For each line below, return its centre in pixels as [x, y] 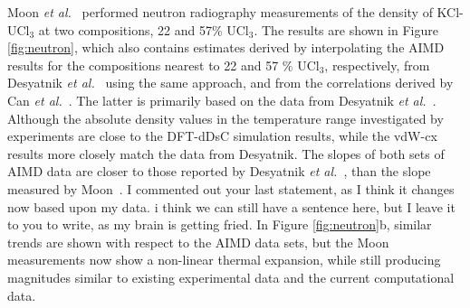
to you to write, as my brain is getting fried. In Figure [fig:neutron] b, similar [220, 224]
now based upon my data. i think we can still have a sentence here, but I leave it [231, 206]
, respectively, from [377, 65]
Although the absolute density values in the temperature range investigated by [225, 118]
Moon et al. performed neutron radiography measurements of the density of [220, 12]
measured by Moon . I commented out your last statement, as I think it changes [231, 188]
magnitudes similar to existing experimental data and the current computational [231, 277]
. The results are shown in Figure [346, 29]
